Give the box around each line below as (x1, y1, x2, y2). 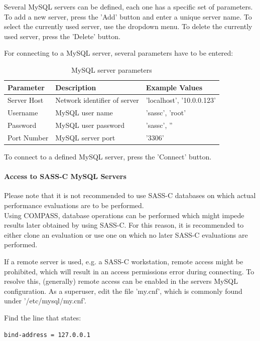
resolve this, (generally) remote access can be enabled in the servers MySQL (4, 276, 238, 286)
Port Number (8, 132, 49, 142)
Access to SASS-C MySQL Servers (4, 171, 126, 182)
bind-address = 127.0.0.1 (4, 331, 90, 338)
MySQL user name (55, 107, 113, 118)
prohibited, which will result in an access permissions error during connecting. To (4, 266, 254, 276)
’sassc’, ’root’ (146, 107, 186, 118)
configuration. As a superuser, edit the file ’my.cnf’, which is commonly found (4, 285, 242, 296)
